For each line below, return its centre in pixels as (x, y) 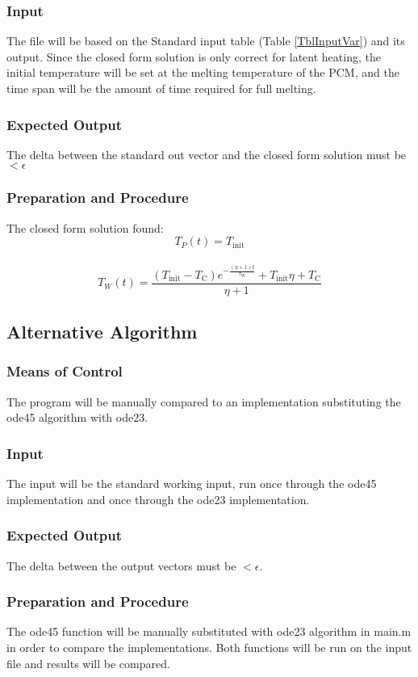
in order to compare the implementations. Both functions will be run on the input (209, 647)
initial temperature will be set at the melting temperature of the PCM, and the (203, 72)
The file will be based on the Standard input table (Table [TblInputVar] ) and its (206, 41)
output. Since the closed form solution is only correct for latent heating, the (194, 56)
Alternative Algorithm (102, 332)
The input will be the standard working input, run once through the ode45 (192, 484)
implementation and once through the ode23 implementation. (158, 499)
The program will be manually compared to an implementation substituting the (204, 401)
